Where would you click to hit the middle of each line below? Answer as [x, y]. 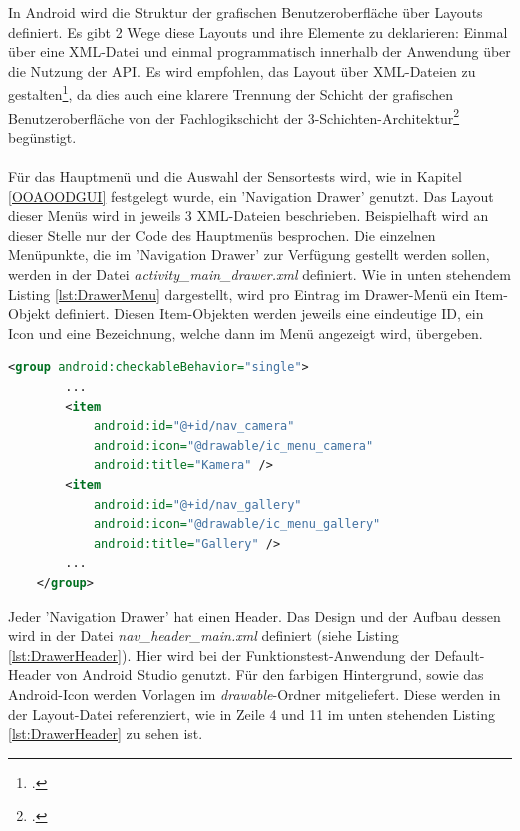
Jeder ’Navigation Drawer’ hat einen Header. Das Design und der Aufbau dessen [254, 615]
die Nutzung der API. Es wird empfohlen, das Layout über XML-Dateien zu [242, 70]
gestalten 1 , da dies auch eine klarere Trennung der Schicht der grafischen [230, 93]
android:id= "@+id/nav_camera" [194, 426]
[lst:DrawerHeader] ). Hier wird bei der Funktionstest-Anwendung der [219, 654]
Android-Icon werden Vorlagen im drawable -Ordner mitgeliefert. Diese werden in [254, 693]
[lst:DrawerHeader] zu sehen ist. [105, 733]
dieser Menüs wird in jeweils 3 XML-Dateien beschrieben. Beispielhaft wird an [248, 215]
